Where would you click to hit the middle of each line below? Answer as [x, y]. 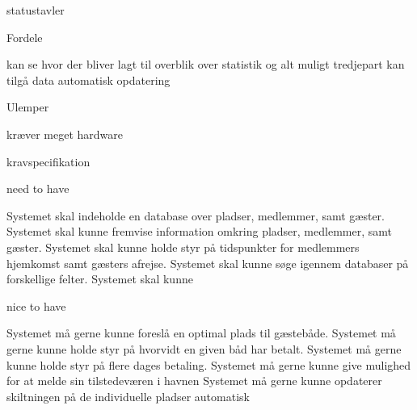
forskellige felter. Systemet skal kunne [100, 279]
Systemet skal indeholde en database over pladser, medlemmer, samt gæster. [196, 215]
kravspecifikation [48, 161]
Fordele [25, 37]
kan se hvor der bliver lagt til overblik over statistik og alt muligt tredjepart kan [206, 64]
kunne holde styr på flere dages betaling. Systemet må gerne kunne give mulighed [209, 364]
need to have [38, 188]
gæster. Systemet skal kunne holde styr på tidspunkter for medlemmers [183, 247]
